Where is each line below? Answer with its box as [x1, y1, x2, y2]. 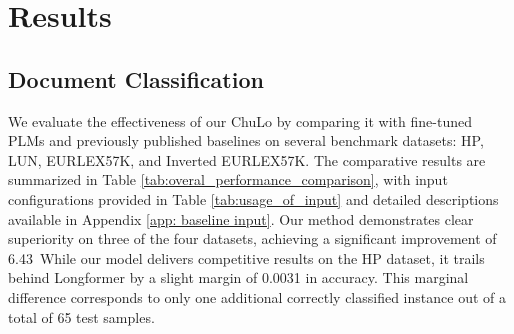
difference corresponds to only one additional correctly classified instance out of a [8, 286, 506, 307]
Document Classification [8, 63, 264, 94]
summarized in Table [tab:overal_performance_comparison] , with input [8, 169, 448, 190]
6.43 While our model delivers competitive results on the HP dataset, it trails [8, 247, 485, 268]
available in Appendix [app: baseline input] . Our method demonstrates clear [8, 208, 474, 229]
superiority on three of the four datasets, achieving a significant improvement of [8, 228, 497, 249]
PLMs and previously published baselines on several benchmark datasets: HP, [8, 130, 484, 151]
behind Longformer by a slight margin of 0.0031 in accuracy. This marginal [8, 267, 469, 288]
